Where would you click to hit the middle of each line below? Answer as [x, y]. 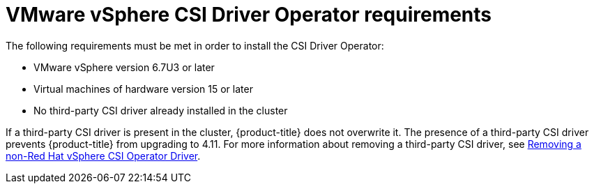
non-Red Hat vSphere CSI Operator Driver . [103, 156]
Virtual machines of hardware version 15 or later [143, 89]
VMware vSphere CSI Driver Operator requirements [249, 15]
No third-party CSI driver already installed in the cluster [161, 110]
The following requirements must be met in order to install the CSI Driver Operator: [195, 45]
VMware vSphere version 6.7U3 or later [124, 67]
